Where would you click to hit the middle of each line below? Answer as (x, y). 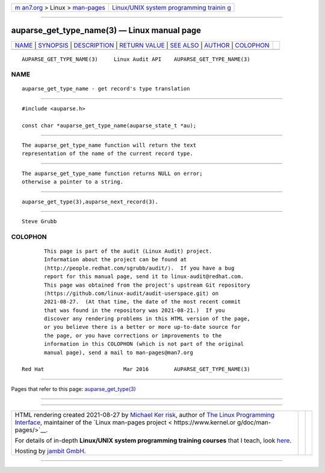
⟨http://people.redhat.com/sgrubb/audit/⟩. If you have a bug (139, 268)
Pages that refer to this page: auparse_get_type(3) (74, 389)
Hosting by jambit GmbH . (51, 451)
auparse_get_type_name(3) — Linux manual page (106, 30)
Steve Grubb (39, 221)
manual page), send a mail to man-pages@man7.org (119, 352)
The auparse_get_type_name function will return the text (109, 145)
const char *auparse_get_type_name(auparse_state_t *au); (109, 125)
